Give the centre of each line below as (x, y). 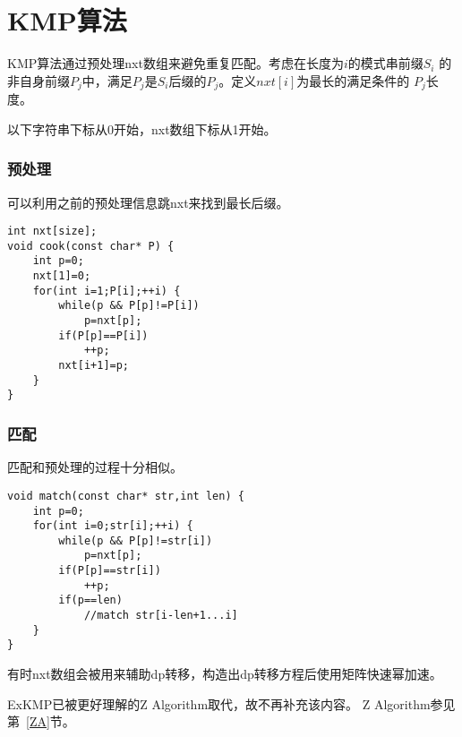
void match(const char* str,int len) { (126, 496)
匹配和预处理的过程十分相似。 (95, 467)
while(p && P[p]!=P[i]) (129, 306)
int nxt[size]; (52, 231)
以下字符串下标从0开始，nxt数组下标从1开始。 (142, 129)
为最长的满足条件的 (353, 80)
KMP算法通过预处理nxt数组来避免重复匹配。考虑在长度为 (175, 63)
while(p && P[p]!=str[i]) (136, 540)
